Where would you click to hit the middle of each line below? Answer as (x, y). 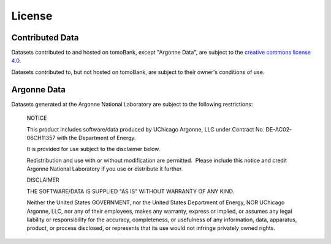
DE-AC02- (279, 129)
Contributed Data (45, 38)
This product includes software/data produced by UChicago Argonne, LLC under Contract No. (146, 129)
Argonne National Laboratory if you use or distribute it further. (105, 169)
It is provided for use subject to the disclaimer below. (93, 149)
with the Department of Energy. (96, 138)
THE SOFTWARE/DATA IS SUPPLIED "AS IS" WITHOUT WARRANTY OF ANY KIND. (131, 191)
